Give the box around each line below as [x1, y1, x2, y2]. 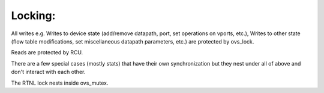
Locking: [11, 9, 56, 22]
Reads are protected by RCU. [11, 49, 83, 56]
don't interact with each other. [11, 69, 86, 76]
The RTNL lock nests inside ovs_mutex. [11, 79, 109, 86]
